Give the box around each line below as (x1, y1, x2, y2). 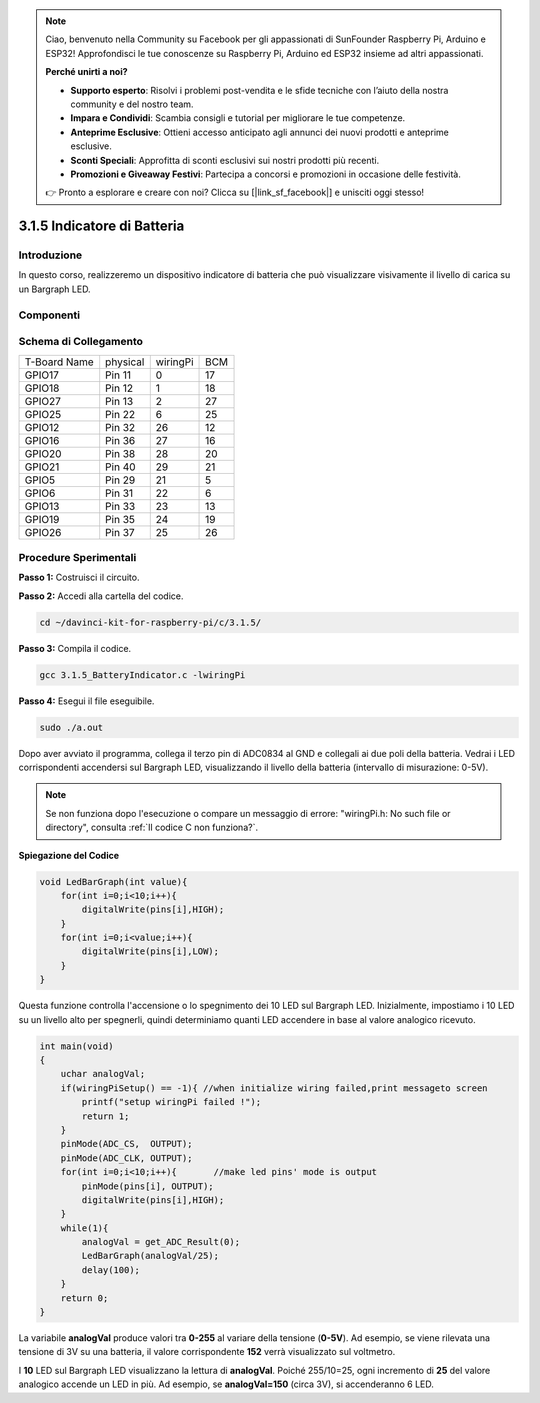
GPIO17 (24, 368, 59, 382)
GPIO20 (24, 446, 62, 460)
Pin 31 (105, 486, 134, 500)
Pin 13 (105, 394, 134, 408)
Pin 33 (105, 499, 136, 513)
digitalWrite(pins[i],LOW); (81, 946, 220, 957)
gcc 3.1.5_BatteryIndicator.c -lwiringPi (39, 669, 246, 680)
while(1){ (60, 1222, 109, 1234)
